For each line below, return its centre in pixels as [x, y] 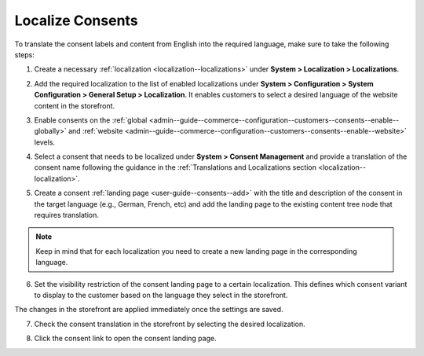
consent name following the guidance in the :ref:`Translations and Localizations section [175, 167]
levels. [44, 142]
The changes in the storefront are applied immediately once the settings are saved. [149, 310]
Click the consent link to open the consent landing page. [125, 339]
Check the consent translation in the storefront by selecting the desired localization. [170, 324]
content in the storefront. [75, 105]
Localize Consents [76, 20]
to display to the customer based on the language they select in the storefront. [161, 295]
